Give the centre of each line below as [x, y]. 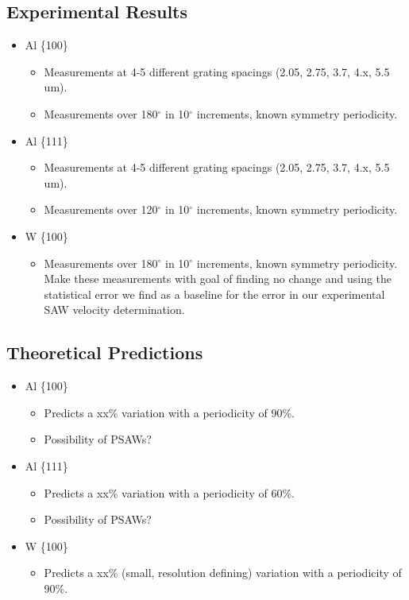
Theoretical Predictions [105, 352]
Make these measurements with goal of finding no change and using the [218, 279]
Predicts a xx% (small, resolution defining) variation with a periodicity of [223, 573]
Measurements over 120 [101, 209]
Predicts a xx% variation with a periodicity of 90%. [169, 412]
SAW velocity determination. [114, 310]
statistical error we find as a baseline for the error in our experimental [214, 294]
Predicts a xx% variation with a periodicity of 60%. [169, 492]
